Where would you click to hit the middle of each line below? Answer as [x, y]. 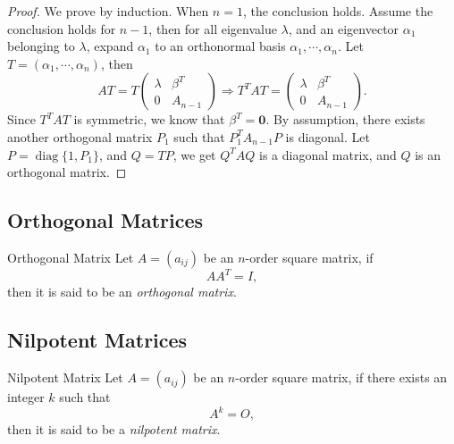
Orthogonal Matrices [105, 220]
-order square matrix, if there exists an [341, 377]
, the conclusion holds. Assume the [338, 11]
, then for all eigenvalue [213, 28]
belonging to [41, 46]
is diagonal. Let [328, 136]
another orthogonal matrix [80, 136]
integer [26, 397]
